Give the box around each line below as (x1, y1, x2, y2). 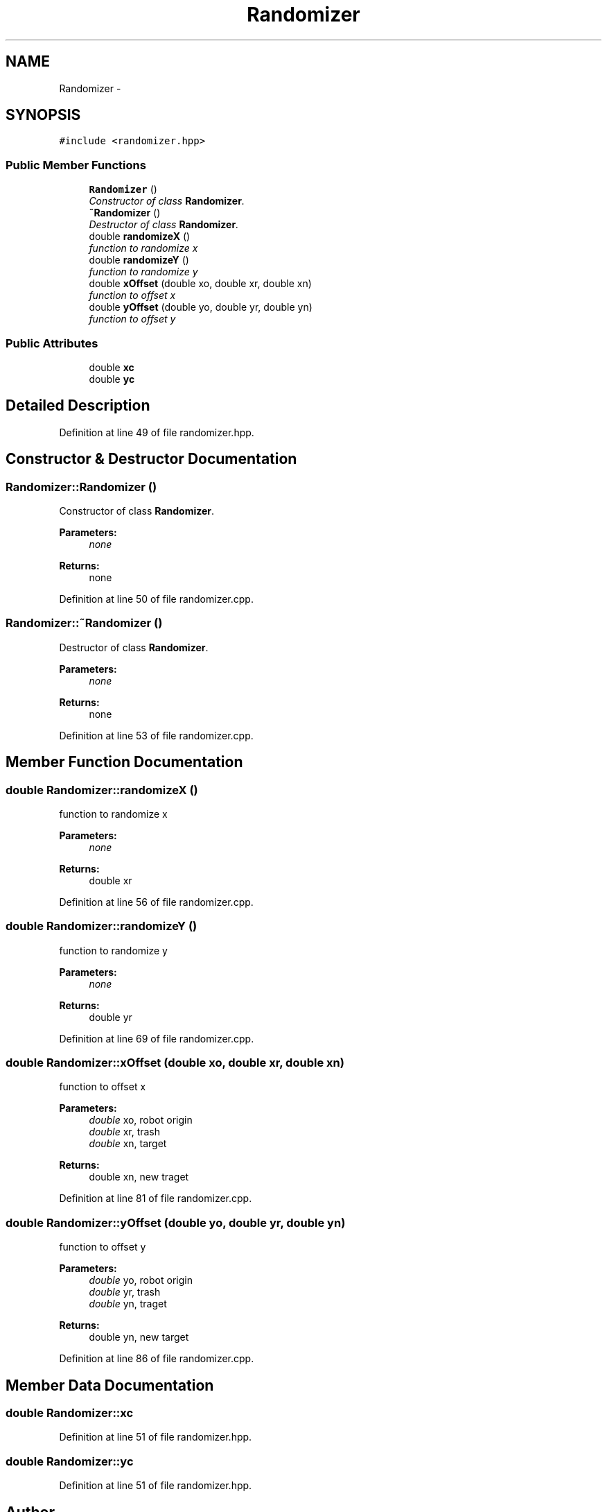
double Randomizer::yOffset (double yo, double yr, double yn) (6, 1215, 346, 1230)
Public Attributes (6, 336, 98, 350)
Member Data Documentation (6, 1376, 214, 1394)
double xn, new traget (89, 1171, 189, 1183)
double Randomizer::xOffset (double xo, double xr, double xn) (6, 1056, 344, 1070)
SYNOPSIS (6, 106, 81, 124)
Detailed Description (6, 397, 150, 415)
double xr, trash (89, 1126, 161, 1138)
